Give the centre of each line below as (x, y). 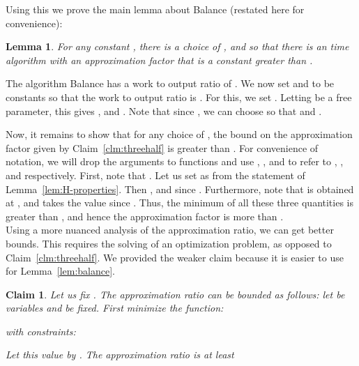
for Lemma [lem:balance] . (60, 271)
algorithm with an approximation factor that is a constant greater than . (159, 60)
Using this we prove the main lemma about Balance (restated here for (155, 9)
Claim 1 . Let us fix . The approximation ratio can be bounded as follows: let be (175, 294)
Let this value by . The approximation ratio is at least (120, 354)
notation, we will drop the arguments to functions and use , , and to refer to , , (175, 161)
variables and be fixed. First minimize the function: (115, 308)
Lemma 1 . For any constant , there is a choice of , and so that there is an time (177, 46)
